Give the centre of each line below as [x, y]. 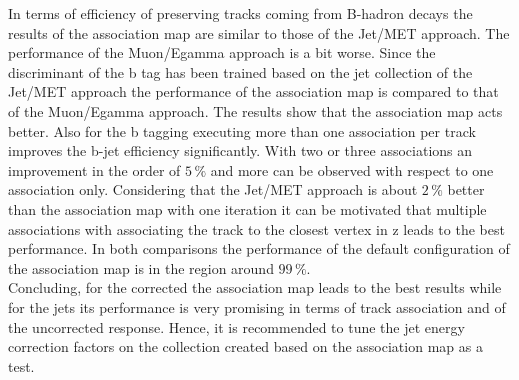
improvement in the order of [94, 169]
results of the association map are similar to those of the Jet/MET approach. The [259, 32]
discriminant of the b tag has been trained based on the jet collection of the [240, 71]
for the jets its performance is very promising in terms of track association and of [257, 306]
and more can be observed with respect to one [352, 169]
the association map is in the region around [141, 267]
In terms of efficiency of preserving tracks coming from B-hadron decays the [240, 13]
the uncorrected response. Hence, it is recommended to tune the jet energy [236, 326]
